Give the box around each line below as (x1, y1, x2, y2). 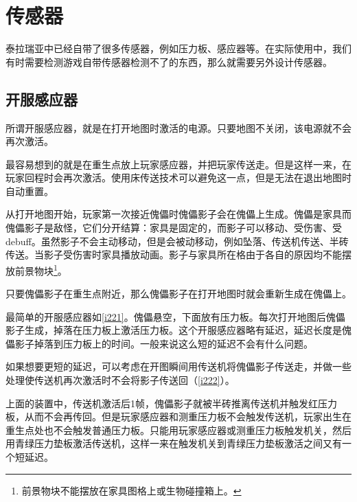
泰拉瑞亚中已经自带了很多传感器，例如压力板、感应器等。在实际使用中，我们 (5, 41, 352, 56)
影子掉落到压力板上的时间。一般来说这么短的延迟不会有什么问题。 (14, 336, 313, 350)
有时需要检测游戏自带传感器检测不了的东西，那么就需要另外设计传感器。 (5, 54, 332, 69)
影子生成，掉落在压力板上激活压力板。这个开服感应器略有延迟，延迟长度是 (5, 323, 342, 337)
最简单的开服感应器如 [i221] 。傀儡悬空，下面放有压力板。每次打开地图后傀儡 (5, 309, 345, 323)
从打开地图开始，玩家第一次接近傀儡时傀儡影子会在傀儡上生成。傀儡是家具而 (5, 207, 352, 221)
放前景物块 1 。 (5, 261, 67, 277)
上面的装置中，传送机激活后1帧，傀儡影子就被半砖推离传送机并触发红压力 (5, 396, 337, 410)
